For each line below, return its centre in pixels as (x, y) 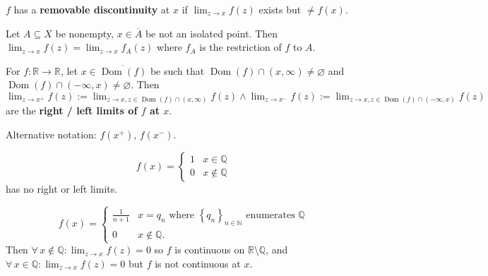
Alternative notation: (51, 134)
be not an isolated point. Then (212, 33)
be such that (177, 70)
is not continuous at (198, 263)
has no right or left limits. (62, 189)
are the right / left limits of (72, 110)
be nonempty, (84, 33)
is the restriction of (240, 47)
